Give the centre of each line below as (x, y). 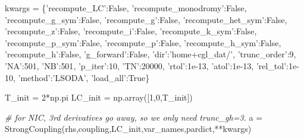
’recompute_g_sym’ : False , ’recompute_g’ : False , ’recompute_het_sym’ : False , (146, 19)
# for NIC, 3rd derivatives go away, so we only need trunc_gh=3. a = (134, 117)
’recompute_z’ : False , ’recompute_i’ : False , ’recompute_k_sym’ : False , (131, 31)
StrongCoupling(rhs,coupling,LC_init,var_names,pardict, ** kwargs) (128, 129)
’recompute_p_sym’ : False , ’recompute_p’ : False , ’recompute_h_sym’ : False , (143, 42)
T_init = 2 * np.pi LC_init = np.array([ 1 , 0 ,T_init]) (99, 97)
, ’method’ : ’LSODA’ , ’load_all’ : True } (82, 77)
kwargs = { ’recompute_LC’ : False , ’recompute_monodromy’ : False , (126, 8)
